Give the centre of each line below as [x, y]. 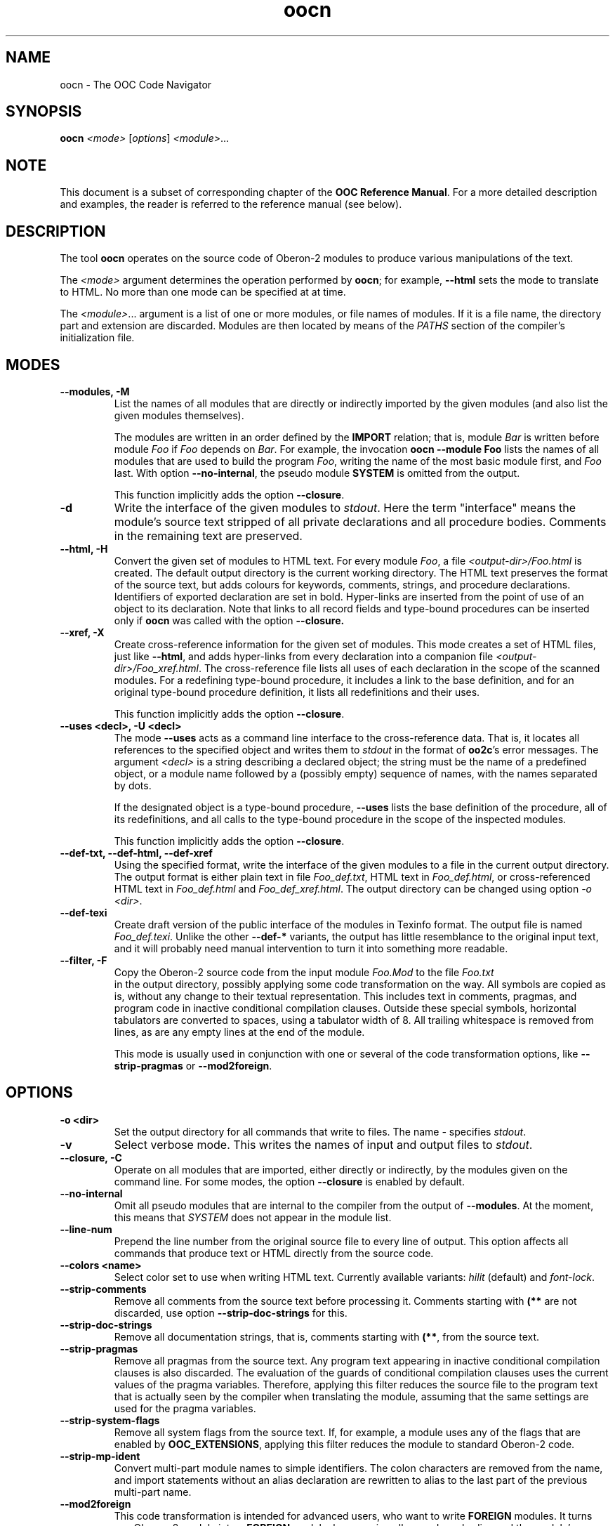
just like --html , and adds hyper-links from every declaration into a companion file [304, 656]
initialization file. [97, 338]
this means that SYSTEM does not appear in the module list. [253, 1217]
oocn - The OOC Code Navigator [136, 84]
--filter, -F [84, 960]
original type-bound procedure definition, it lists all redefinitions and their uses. [297, 692]
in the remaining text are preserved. [208, 535]
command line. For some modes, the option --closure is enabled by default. [289, 1181]
